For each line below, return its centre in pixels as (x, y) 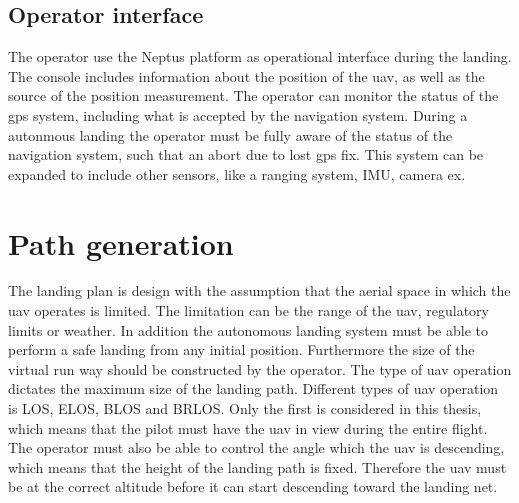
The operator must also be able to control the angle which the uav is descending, (256, 447)
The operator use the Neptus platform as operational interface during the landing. (260, 56)
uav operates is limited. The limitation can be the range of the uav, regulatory (248, 310)
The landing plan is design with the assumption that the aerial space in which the (259, 290)
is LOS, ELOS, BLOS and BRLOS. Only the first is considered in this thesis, (245, 408)
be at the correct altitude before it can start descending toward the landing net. (253, 486)
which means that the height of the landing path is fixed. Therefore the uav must (257, 466)
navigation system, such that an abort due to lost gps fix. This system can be (246, 154)
